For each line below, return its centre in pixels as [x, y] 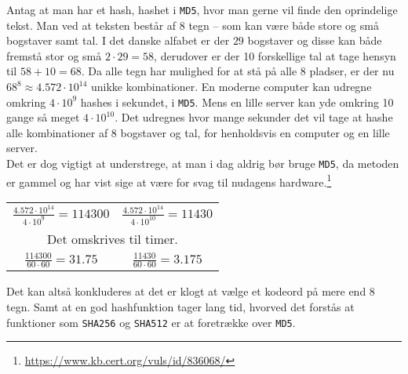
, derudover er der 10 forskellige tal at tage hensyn [275, 55]
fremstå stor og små [54, 55]
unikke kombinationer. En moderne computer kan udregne [231, 87]
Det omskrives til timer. [113, 238]
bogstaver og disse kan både [315, 40]
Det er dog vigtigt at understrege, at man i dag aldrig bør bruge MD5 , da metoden [203, 163]
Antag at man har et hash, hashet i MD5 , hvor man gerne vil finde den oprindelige [202, 9]
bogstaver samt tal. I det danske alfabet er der [118, 40]
